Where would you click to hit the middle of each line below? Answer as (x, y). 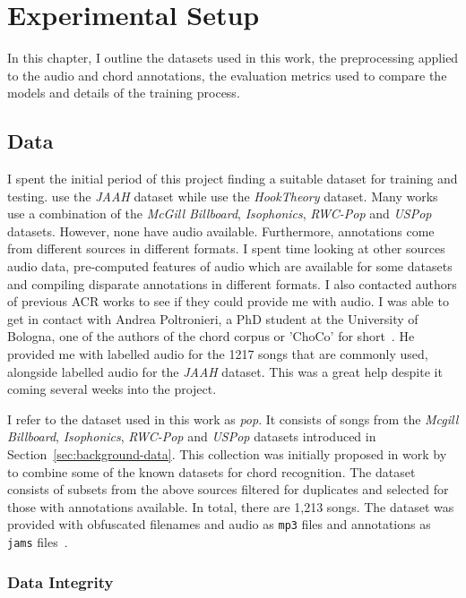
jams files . (38, 542)
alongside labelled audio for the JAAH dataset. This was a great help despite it (225, 371)
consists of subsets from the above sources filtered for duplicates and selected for (228, 489)
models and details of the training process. (124, 93)
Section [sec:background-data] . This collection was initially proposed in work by (227, 454)
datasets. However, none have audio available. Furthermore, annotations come (221, 231)
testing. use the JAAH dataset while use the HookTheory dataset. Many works (223, 196)
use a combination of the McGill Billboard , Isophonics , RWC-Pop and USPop (220, 214)
